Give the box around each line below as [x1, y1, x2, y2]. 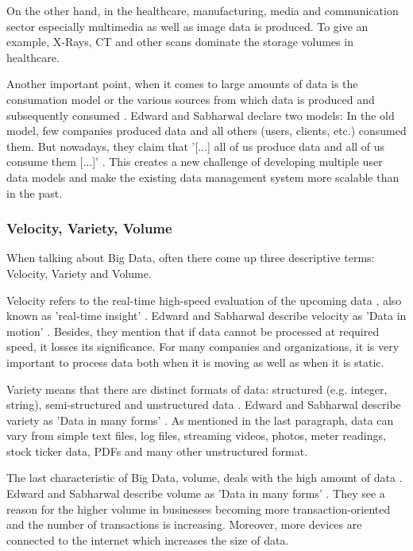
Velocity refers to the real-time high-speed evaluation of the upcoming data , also [6, 291, 402, 308]
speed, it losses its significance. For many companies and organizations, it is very [6, 338, 399, 355]
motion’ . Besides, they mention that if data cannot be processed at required [6, 322, 380, 339]
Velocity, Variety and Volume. [6, 264, 152, 281]
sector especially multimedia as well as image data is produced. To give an [6, 17, 369, 34]
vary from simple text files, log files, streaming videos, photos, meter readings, [6, 427, 386, 444]
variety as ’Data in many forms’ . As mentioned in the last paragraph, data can [6, 411, 394, 428]
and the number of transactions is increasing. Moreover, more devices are [6, 516, 362, 533]
